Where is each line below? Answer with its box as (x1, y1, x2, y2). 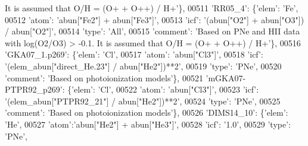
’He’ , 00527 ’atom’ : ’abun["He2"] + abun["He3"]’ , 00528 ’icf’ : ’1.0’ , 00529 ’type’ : (5, 118, 291, 130)
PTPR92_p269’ (5, 83, 63, 96)
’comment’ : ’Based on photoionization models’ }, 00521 (5, 71, 203, 84)
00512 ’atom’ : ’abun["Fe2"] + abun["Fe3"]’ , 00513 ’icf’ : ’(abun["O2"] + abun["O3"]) (5, 13, 304, 26)
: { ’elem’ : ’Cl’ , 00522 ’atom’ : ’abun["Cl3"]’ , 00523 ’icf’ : (62, 83, 259, 96)
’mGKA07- (206, 71, 246, 84)
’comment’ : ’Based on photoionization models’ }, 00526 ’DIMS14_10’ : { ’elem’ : (5, 106, 288, 119)
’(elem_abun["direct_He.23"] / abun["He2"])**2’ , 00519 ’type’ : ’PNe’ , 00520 (5, 59, 282, 72)
